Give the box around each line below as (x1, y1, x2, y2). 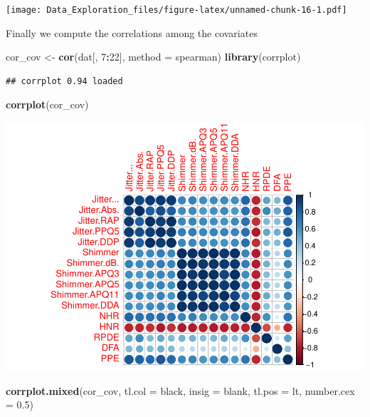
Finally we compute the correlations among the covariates (6, 25, 258, 40)
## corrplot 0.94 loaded (6, 76, 123, 86)
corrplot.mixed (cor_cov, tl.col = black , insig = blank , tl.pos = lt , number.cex (6, 383, 355, 398)
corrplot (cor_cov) (6, 97, 89, 112)
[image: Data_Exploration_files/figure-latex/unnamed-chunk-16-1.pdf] (6, 5, 347, 15)
